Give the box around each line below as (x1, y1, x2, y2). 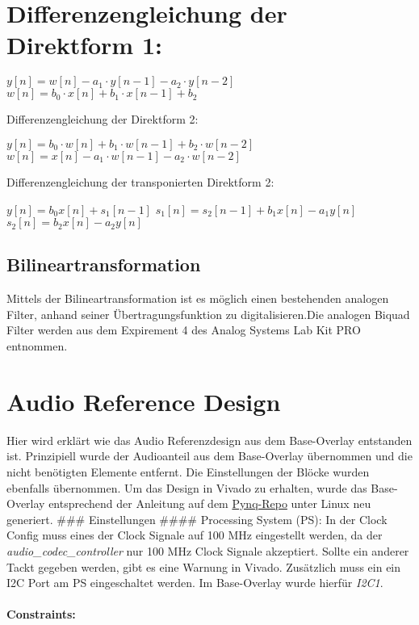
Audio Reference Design (6, 384, 281, 417)
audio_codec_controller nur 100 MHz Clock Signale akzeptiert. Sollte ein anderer (6, 542, 409, 559)
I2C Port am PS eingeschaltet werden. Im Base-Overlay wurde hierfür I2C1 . (6, 574, 383, 591)
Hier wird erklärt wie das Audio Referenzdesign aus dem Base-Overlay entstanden (6, 431, 413, 448)
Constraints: (6, 606, 76, 623)
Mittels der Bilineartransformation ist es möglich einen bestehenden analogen (6, 290, 389, 307)
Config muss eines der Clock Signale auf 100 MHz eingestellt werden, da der (6, 526, 383, 543)
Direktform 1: (6, 28, 162, 61)
